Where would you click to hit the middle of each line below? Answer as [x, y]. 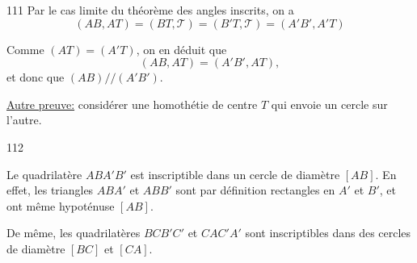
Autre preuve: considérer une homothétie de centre [132, 104]
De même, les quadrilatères [74, 233]
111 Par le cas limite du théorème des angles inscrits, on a [150, 10]
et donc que [36, 77]
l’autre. [24, 120]
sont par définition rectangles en [255, 190]
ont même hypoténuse [61, 205]
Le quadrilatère [44, 174]
